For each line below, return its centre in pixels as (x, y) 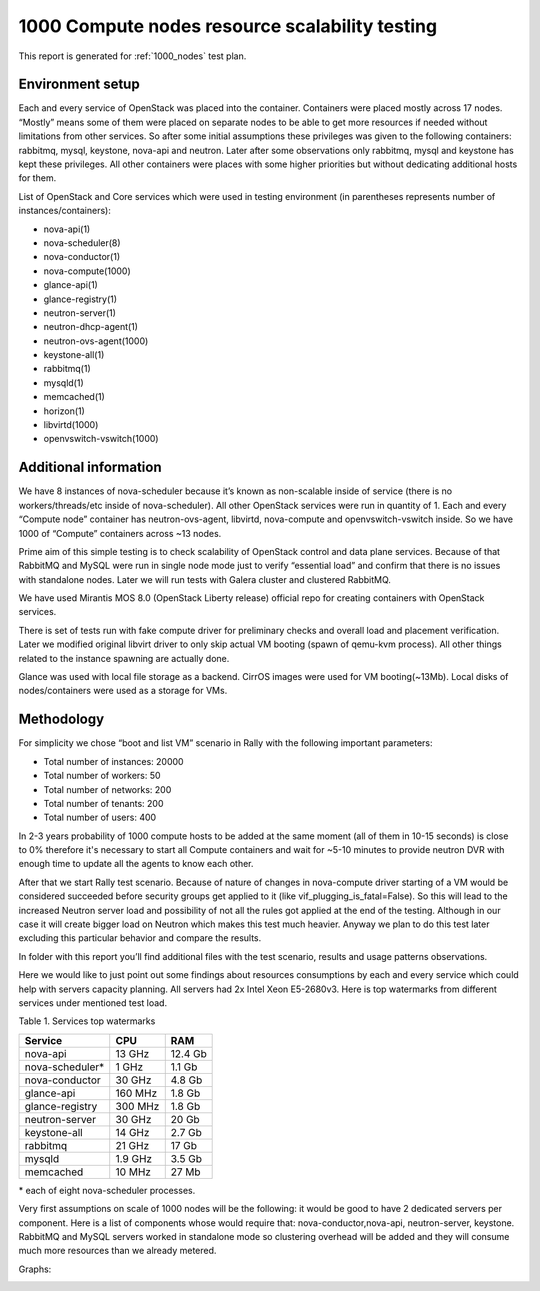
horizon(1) (64, 411)
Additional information (90, 467)
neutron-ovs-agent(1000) (96, 341)
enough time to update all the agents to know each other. (136, 864)
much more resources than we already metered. (117, 1251)
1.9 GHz (134, 1158)
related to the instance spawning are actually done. (124, 658)
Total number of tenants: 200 (103, 803)
